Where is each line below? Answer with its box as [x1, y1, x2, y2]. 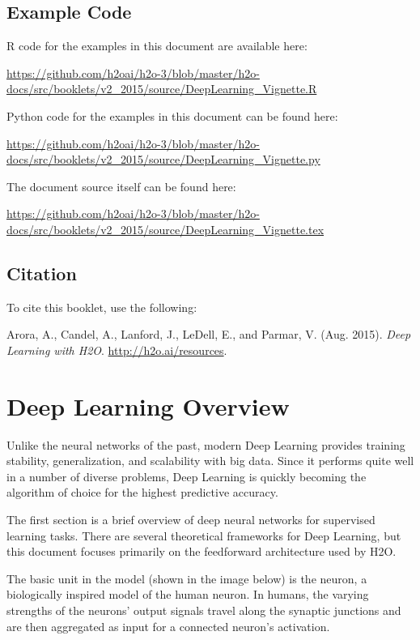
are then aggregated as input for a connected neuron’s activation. [6, 617, 330, 634]
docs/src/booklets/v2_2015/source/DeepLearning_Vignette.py [6, 151, 320, 168]
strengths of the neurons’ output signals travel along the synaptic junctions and [6, 602, 401, 618]
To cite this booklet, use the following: [6, 298, 197, 315]
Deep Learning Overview [6, 389, 290, 422]
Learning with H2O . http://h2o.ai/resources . [6, 341, 227, 358]
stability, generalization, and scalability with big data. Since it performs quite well [6, 452, 414, 469]
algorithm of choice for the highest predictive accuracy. [6, 484, 278, 501]
